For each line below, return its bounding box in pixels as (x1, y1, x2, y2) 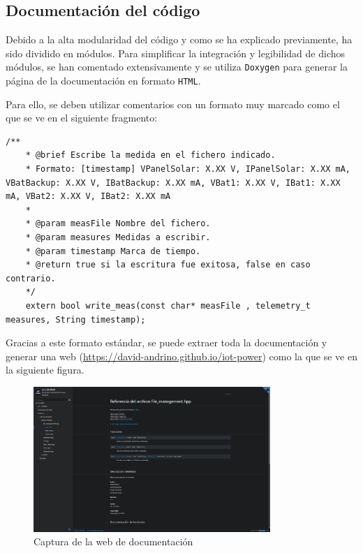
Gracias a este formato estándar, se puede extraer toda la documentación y (6, 335, 327, 350)
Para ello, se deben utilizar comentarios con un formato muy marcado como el (6, 96, 340, 111)
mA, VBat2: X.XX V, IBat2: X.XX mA (6, 191, 171, 202)
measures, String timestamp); (6, 314, 146, 325)
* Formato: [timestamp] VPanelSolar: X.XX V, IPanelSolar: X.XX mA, (25, 164, 350, 175)
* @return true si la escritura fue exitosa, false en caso (25, 260, 311, 270)
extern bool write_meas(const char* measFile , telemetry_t (25, 301, 311, 311)
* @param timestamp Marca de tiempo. (25, 246, 201, 256)
